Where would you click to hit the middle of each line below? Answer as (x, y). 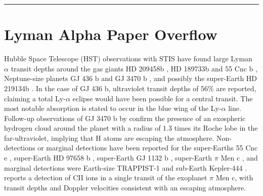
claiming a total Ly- (35, 98)
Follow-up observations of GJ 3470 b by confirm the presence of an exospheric (125, 118)
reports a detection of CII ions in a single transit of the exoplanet (106, 178)
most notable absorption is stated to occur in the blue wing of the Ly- (113, 108)
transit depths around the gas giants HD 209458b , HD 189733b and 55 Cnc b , (134, 68)
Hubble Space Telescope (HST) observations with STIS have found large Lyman (128, 58)
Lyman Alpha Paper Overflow (111, 34)
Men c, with (234, 178)
